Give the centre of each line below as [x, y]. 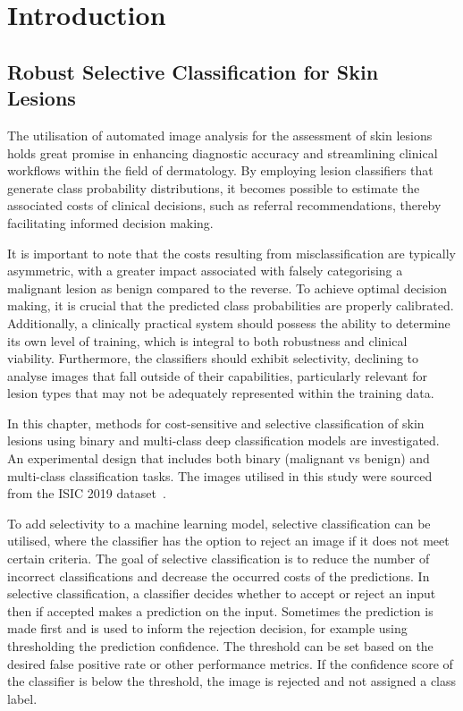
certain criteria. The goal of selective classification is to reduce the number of [219, 559]
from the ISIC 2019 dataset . [87, 493]
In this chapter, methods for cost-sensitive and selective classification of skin [216, 423]
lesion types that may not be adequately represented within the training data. [221, 393]
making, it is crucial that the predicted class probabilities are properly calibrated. [231, 305]
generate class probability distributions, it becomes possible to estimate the [214, 187]
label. [22, 698]
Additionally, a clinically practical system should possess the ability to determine [229, 322]
